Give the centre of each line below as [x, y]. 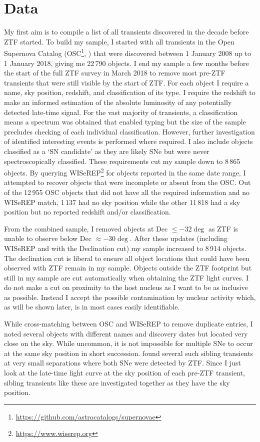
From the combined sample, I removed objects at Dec [86, 228]
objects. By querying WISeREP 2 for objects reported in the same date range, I [125, 172]
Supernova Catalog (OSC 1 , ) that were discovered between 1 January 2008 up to [127, 52]
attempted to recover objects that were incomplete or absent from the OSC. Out [127, 182]
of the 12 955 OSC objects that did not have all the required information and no [127, 192]
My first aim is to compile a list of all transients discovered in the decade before [126, 32]
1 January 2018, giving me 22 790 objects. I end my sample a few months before [126, 63]
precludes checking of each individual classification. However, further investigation [129, 131]
